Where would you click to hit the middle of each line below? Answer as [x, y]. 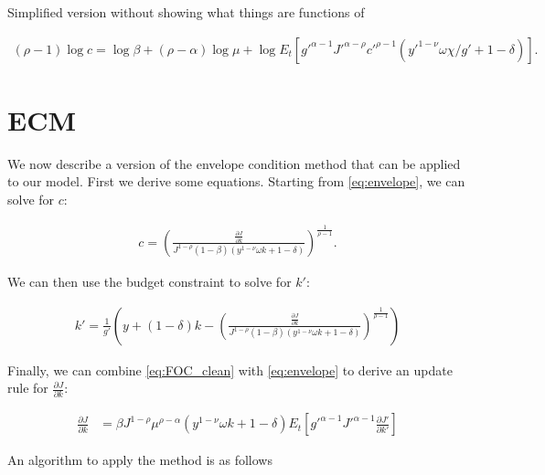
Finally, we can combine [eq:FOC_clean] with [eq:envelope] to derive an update [230, 369]
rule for [28, 388]
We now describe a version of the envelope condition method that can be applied [234, 163]
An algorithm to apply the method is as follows [140, 460]
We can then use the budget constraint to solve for [150, 281]
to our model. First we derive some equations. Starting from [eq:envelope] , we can [236, 181]
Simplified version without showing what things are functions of [186, 12]
